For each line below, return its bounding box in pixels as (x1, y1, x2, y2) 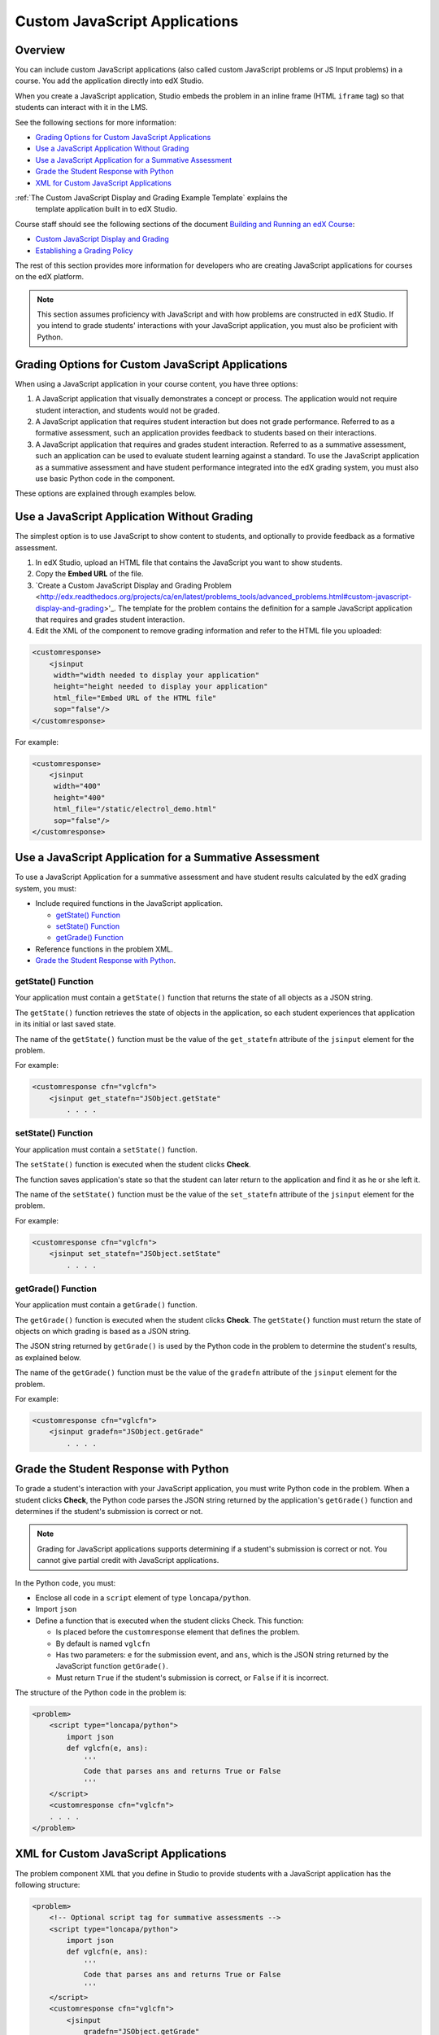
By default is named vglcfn (55, 1639, 150, 1648)
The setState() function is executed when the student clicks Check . (15, 1160, 251, 1170)
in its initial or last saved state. (15, 1019, 116, 1029)
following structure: (15, 1880, 80, 1889)
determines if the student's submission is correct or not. (15, 1507, 203, 1516)
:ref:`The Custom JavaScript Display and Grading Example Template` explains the (15, 192, 288, 203)
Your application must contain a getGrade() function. (15, 1300, 198, 1310)
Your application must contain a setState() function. (15, 1144, 198, 1154)
